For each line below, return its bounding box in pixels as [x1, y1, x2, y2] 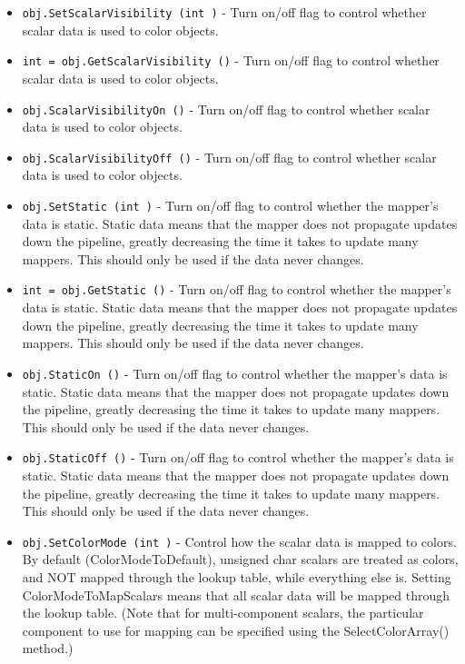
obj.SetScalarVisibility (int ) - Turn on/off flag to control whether [22, 3, 427, 21]
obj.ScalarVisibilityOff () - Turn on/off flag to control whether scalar [22, 147, 437, 166]
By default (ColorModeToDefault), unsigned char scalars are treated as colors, [22, 550, 459, 569]
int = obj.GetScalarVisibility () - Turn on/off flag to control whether [22, 51, 440, 70]
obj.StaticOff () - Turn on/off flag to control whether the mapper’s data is [22, 448, 454, 467]
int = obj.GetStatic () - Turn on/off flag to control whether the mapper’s [22, 280, 451, 299]
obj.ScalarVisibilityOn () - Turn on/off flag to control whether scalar [22, 99, 430, 118]
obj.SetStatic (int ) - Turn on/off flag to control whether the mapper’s [22, 196, 439, 214]
